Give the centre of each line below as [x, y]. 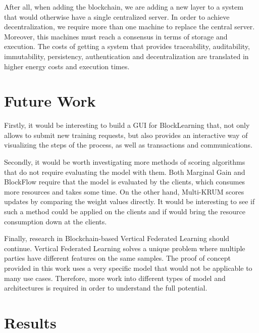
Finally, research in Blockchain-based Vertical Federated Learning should [117, 238]
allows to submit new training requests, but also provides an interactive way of [126, 135]
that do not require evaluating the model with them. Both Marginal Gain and [125, 172]
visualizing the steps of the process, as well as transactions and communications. [128, 145]
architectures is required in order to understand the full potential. [106, 288]
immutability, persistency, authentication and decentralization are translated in [126, 56]
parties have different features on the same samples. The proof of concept [117, 258]
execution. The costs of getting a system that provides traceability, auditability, [127, 46]
